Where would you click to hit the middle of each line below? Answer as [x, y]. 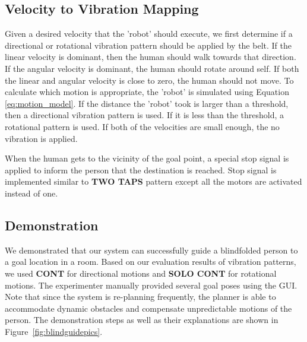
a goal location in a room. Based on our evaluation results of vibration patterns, [151, 262]
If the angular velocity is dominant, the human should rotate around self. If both [152, 68]
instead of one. [31, 193]
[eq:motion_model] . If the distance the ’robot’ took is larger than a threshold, [147, 103]
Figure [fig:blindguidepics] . [54, 331]
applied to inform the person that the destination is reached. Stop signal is [141, 170]
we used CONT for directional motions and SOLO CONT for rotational [141, 273]
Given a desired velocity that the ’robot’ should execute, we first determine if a [149, 34]
